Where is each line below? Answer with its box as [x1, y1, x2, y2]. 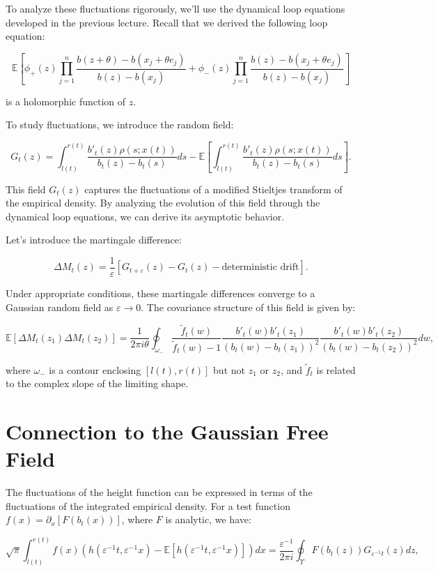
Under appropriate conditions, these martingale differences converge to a [6, 286, 315, 300]
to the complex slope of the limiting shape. [6, 376, 189, 391]
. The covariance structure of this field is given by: [141, 299, 356, 314]
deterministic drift [221, 262, 299, 273]
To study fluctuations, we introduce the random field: [6, 117, 234, 132]
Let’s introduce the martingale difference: [6, 232, 182, 247]
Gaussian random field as [6, 299, 114, 314]
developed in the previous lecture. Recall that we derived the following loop [6, 15, 328, 29]
